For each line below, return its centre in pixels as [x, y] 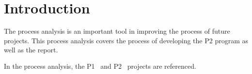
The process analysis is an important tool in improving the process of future [117, 31]
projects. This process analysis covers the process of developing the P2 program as [126, 40]
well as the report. [31, 50]
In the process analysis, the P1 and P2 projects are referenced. [100, 66]
